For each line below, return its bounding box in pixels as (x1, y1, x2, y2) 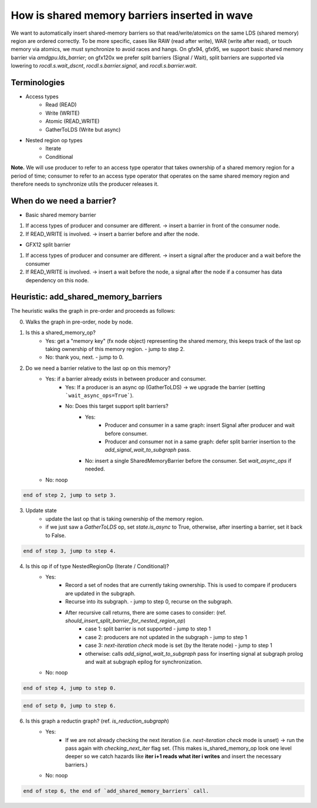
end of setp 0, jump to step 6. (23, 702, 117, 709)
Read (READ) (45, 101, 77, 108)
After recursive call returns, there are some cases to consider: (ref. (65, 609, 227, 616)
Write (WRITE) (45, 109, 80, 116)
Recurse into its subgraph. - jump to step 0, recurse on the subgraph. (65, 598, 233, 605)
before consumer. (104, 430, 148, 437)
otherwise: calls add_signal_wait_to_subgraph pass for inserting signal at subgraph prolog (85, 650, 303, 657)
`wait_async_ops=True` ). (65, 392, 134, 399)
